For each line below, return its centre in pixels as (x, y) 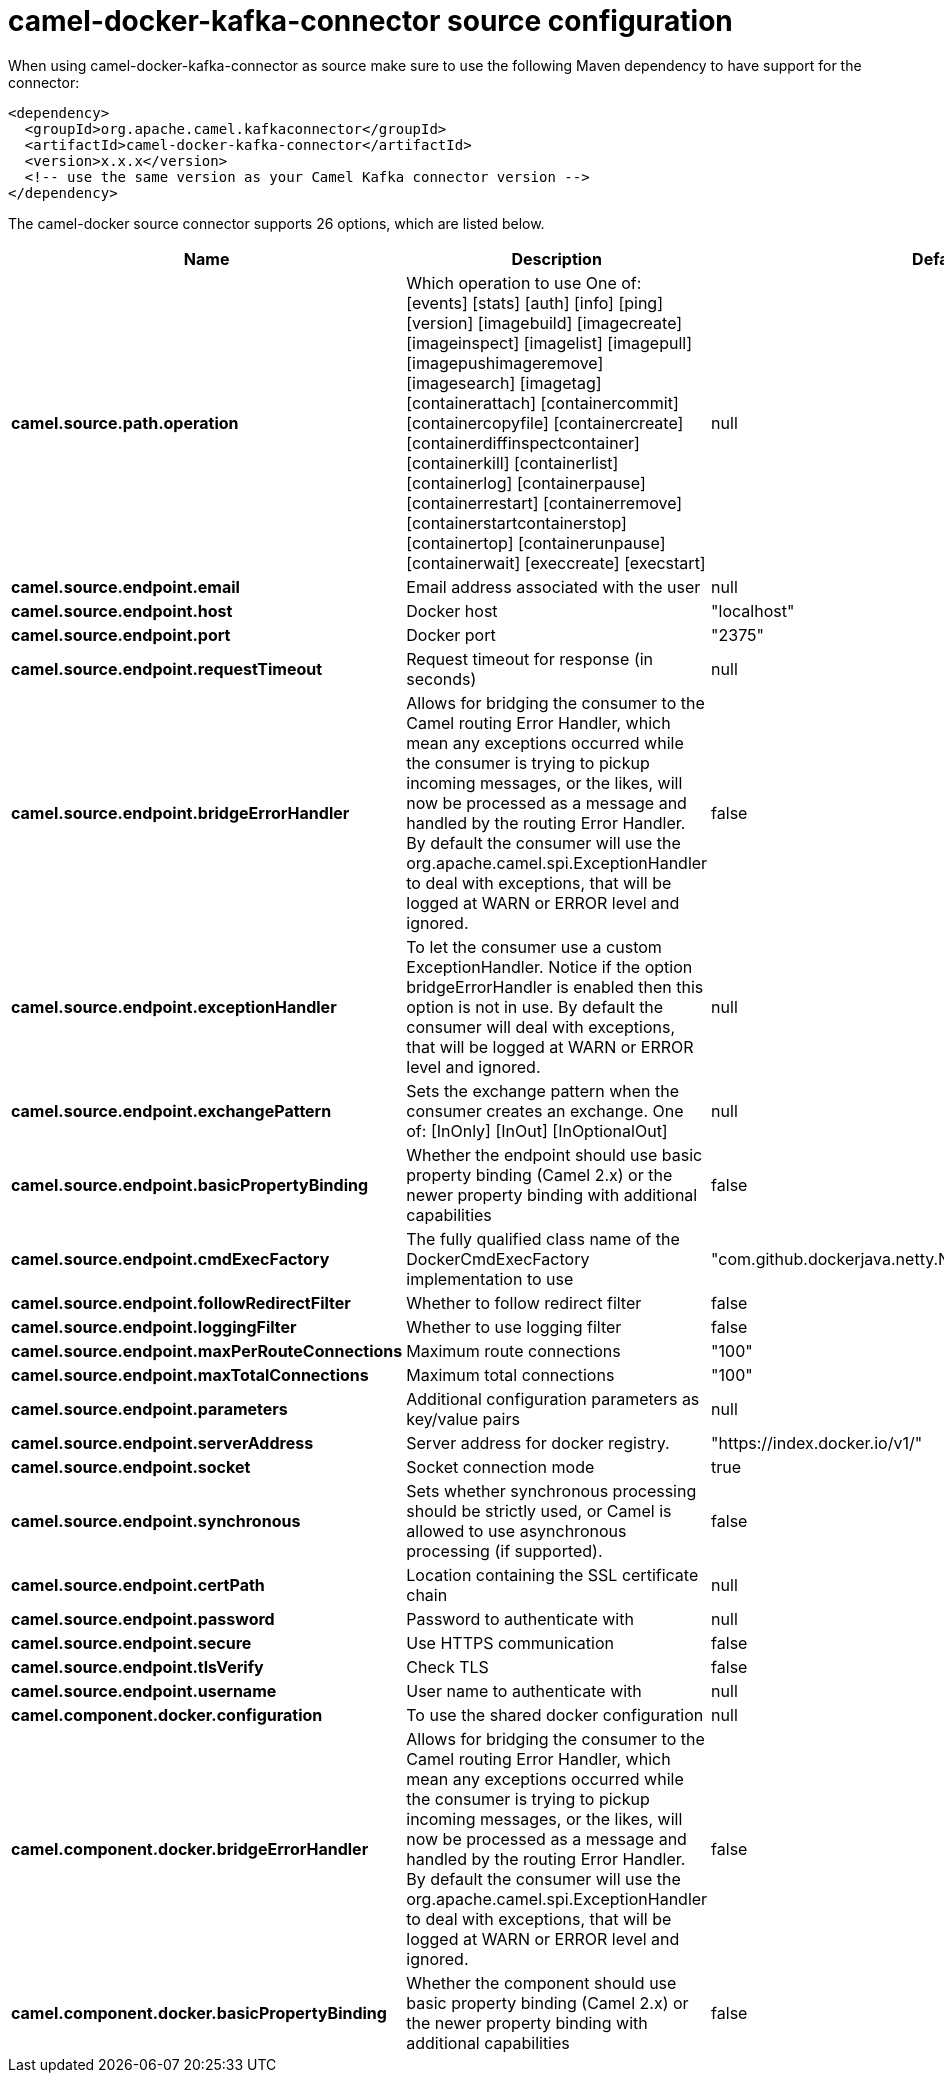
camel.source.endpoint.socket (131, 1466)
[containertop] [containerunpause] (536, 542)
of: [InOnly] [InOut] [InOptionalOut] (537, 1130)
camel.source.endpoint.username (144, 1690)
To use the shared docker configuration (555, 1714)
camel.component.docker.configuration (167, 1714)
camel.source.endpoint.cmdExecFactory (170, 1258)
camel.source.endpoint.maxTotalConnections (190, 1374)
